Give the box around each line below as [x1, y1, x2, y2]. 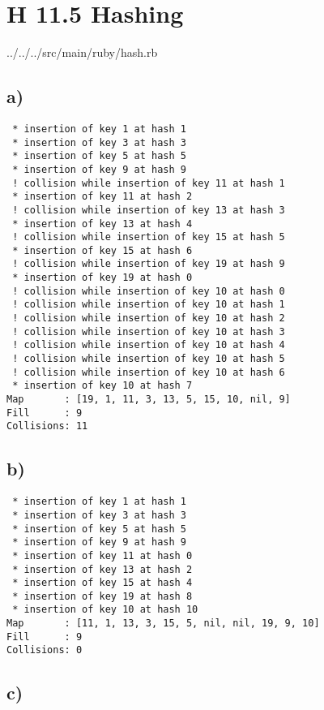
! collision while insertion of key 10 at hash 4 [12, 339, 285, 351]
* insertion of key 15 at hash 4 [12, 577, 193, 589]
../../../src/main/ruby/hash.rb [6, 44, 158, 61]
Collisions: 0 [6, 644, 83, 656]
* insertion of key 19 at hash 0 [12, 272, 193, 284]
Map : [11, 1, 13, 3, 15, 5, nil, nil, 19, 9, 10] [6, 617, 320, 630]
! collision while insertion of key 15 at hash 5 [12, 231, 285, 243]
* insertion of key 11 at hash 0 [12, 549, 193, 562]
